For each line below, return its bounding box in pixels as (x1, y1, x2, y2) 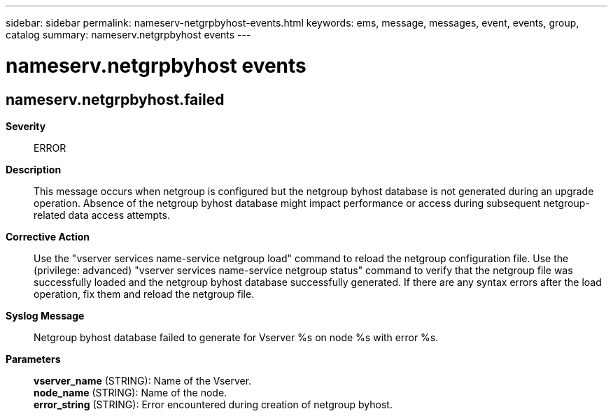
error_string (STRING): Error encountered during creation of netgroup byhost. (34, 398, 393, 410)
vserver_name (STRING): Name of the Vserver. (34, 374, 252, 387)
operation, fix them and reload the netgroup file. (34, 287, 255, 300)
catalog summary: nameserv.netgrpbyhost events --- (6, 29, 251, 41)
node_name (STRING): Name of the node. (34, 386, 227, 399)
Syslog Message (6, 309, 85, 322)
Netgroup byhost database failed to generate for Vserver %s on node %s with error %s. (34, 331, 439, 343)
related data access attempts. (34, 208, 170, 221)
